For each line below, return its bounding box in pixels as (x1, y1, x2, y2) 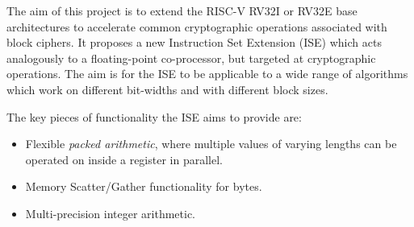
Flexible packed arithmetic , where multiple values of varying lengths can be (25, 135, 397, 152)
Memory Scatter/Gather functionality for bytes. (25, 178, 262, 195)
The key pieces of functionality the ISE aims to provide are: (6, 108, 302, 125)
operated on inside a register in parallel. (25, 151, 223, 167)
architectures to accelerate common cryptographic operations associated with (6, 18, 387, 35)
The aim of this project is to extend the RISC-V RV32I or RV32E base (6, 2, 358, 19)
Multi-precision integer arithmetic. (25, 204, 196, 221)
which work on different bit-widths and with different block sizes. (6, 80, 328, 97)
